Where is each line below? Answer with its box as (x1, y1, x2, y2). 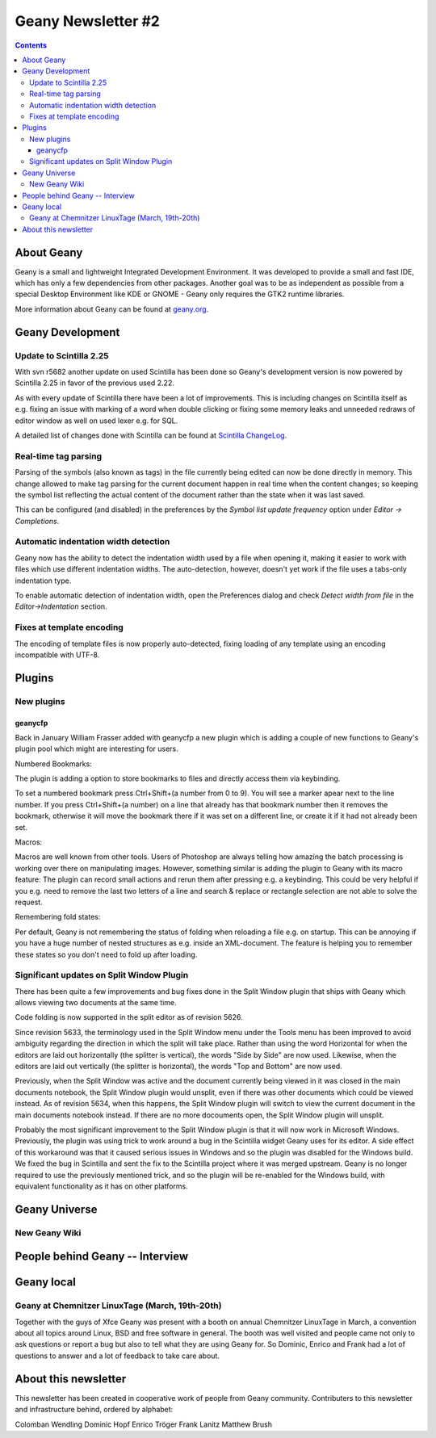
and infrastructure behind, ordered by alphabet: (15, 1405, 174, 1415)
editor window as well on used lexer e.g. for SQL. (15, 416, 178, 426)
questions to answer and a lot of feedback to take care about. (15, 1351, 220, 1360)
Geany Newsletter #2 (15, 12, 161, 30)
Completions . (15, 516, 60, 526)
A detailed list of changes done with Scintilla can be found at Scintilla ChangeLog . (15, 430, 287, 440)
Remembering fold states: (15, 912, 101, 922)
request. (15, 897, 44, 907)
